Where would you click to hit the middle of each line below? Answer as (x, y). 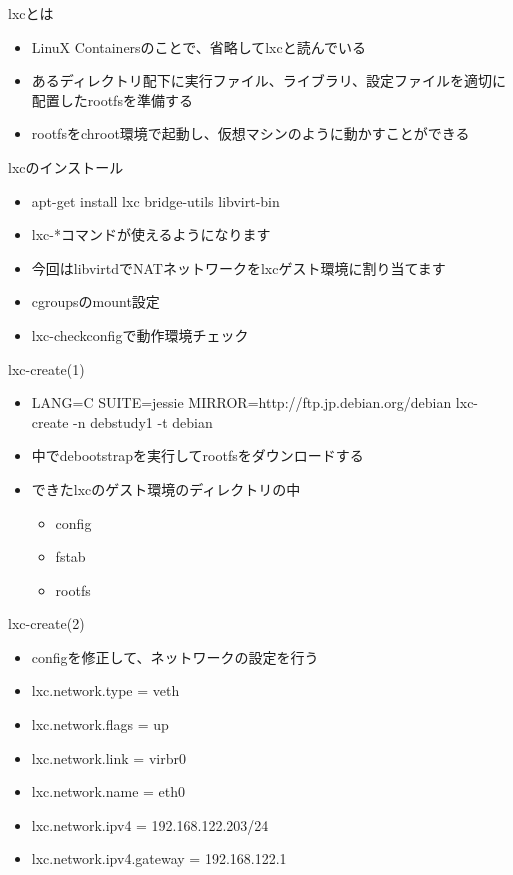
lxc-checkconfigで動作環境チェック (140, 334)
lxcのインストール (66, 166)
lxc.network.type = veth (105, 690)
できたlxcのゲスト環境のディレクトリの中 (166, 488)
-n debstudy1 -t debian (143, 421)
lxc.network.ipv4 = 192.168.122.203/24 (150, 824)
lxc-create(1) (46, 368)
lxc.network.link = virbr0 (108, 757)
